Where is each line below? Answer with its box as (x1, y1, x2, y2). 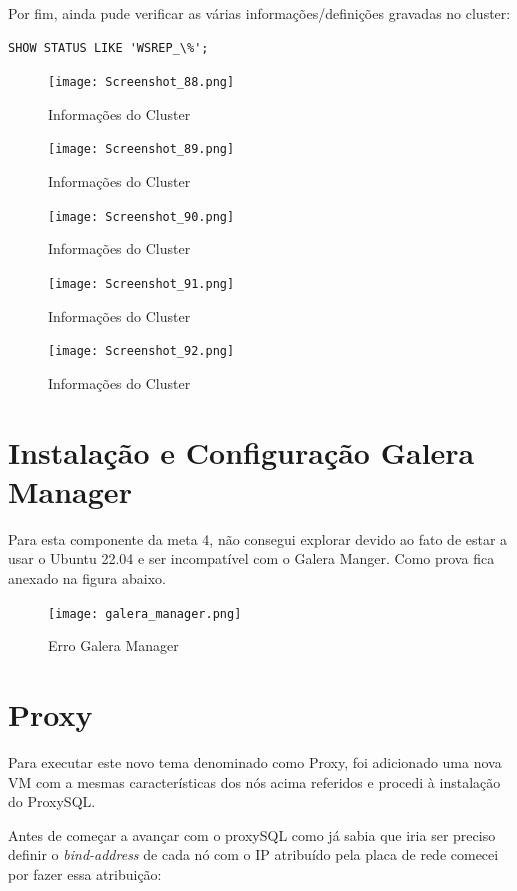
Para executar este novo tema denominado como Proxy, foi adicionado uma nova (8, 751, 502, 772)
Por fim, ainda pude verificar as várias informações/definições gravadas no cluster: (8, 3, 511, 23)
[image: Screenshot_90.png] (48, 209, 235, 224)
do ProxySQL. (8, 791, 96, 812)
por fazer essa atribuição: (8, 863, 162, 884)
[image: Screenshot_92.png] (48, 344, 235, 359)
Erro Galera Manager (48, 635, 179, 656)
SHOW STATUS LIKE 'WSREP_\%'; (8, 40, 209, 55)
